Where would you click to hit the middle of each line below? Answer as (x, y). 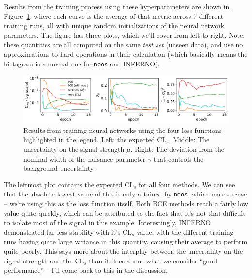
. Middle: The (189, 139)
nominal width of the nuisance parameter (85, 158)
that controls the (178, 158)
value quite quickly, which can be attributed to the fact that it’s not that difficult (125, 213)
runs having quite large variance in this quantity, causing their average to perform (126, 241)
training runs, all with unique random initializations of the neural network (114, 25)
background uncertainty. (59, 168)
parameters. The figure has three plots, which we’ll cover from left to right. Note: (125, 35)
